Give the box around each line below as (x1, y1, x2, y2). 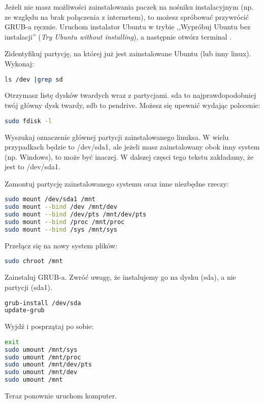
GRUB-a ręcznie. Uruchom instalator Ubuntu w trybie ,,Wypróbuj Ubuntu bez (5, 21, 251, 32)
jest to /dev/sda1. (5, 161, 60, 172)
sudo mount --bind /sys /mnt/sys (5, 226, 117, 233)
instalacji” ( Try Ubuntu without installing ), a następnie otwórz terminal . (5, 31, 232, 42)
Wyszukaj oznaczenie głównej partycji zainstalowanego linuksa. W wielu (5, 131, 229, 142)
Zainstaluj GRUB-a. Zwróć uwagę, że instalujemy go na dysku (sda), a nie (5, 272, 236, 282)
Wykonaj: (5, 58, 34, 68)
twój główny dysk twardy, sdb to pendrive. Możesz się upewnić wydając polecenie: (5, 100, 260, 111)
